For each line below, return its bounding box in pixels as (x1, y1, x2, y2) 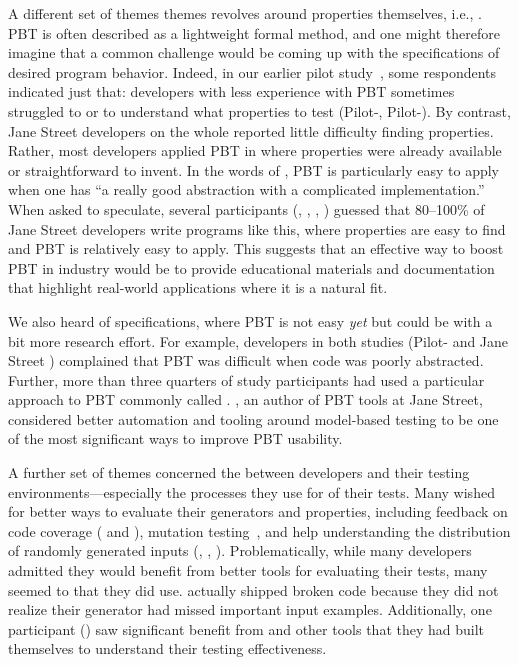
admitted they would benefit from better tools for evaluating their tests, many (8, 560, 488, 581)
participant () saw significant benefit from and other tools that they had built (8, 618, 485, 639)
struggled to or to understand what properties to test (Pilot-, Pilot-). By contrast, (8, 100, 511, 121)
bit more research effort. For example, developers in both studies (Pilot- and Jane (8, 330, 509, 351)
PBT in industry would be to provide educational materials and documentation (8, 257, 495, 278)
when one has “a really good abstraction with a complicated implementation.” (8, 179, 485, 200)
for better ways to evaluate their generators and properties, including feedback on (8, 501, 508, 522)
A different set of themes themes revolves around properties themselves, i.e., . (8, 3, 482, 23)
